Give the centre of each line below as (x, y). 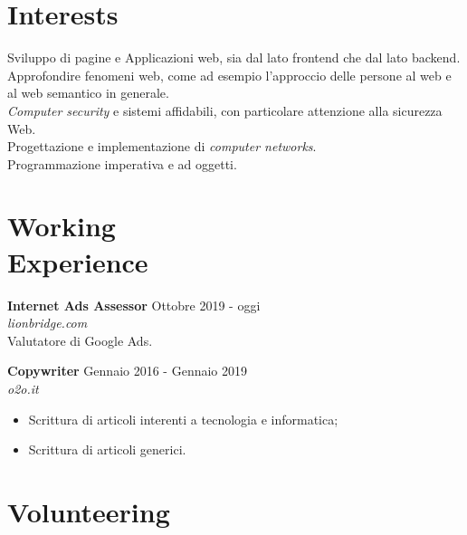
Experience (78, 261)
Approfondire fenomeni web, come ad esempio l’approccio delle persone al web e (229, 75)
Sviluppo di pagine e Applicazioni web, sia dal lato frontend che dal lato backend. (234, 57)
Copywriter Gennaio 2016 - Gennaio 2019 (128, 371)
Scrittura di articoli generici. (107, 449)
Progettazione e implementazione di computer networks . (162, 146)
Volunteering (89, 511)
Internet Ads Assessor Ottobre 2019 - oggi (134, 305)
